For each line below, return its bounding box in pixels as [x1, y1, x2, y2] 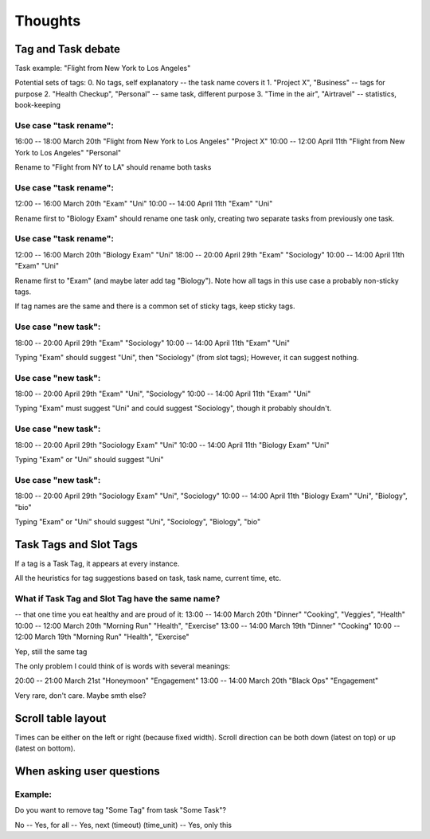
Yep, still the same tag [14, 646, 88, 657]
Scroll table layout [14, 712, 107, 725]
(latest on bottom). [14, 743, 76, 753]
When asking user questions [14, 764, 161, 778]
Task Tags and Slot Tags [14, 538, 139, 551]
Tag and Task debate [14, 42, 121, 56]
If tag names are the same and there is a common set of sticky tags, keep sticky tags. [14, 301, 295, 311]
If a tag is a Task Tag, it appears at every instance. [14, 559, 180, 568]
